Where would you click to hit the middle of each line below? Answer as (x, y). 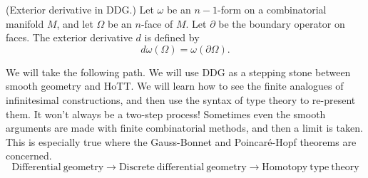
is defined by (172, 37)
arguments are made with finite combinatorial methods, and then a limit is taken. (184, 128)
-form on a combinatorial (272, 9)
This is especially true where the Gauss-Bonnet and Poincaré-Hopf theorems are (181, 141)
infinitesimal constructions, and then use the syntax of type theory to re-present (181, 99)
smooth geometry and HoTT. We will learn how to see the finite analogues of (175, 86)
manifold (25, 23)
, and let (75, 23)
